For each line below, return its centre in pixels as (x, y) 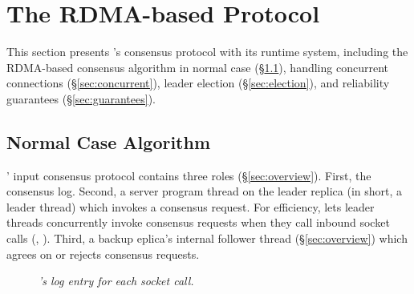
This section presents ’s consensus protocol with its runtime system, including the (207, 52)
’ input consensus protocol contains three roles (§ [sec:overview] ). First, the (189, 175)
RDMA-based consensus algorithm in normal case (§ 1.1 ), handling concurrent (197, 67)
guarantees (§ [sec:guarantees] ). (81, 98)
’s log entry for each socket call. (116, 281)
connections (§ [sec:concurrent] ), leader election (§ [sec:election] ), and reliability (198, 83)
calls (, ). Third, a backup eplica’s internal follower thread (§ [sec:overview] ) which (207, 238)
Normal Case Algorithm (109, 141)
